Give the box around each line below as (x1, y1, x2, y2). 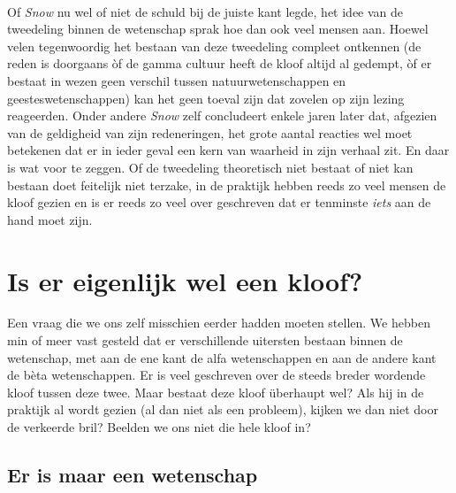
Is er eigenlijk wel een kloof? (7, 262, 363, 298)
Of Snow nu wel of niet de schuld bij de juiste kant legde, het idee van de (7, 2, 404, 20)
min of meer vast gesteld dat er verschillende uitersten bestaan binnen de (7, 331, 403, 350)
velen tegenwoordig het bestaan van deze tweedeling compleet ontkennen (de (7, 36, 422, 55)
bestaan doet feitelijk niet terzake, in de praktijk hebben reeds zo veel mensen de (7, 175, 446, 194)
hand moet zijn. (7, 210, 93, 228)
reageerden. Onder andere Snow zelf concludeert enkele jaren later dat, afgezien (7, 106, 437, 125)
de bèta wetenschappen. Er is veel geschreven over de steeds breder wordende (7, 366, 426, 384)
